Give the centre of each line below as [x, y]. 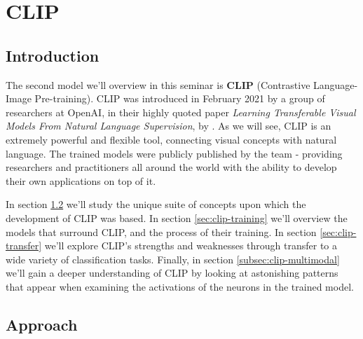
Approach [42, 324]
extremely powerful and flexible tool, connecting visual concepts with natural [171, 139]
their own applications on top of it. [81, 180]
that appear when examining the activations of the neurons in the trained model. [180, 286]
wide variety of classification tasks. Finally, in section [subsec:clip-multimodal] [173, 259]
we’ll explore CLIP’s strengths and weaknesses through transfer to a [191, 245]
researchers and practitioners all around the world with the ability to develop [171, 167]
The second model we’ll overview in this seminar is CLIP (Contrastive [158, 84]
